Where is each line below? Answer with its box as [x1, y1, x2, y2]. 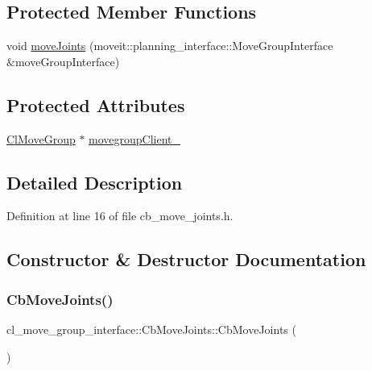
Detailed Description [6, 169, 183, 194]
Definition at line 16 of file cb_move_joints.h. [6, 207, 234, 224]
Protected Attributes [6, 92, 185, 117]
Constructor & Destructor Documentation [6, 247, 366, 272]
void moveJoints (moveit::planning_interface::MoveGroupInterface [6, 37, 333, 54]
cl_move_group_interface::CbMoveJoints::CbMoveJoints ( [6, 320, 296, 337]
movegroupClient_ [89, 130, 181, 147]
